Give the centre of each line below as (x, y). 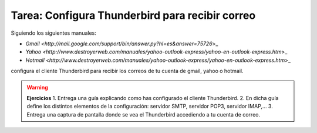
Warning (37, 87)
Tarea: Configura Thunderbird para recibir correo (133, 15)
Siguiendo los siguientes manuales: (53, 33)
